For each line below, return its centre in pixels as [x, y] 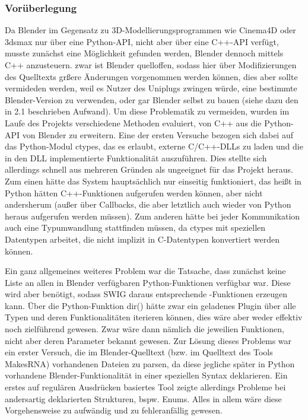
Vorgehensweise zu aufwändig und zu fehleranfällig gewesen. [114, 410]
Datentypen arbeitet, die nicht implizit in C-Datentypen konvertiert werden [142, 239]
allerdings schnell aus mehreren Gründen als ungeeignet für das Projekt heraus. [149, 169]
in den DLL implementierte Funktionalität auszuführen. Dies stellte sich [136, 157]
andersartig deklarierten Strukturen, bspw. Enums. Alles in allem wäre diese [143, 398]
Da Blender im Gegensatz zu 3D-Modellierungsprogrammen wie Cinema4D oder [150, 30]
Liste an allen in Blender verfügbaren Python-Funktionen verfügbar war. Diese [148, 282]
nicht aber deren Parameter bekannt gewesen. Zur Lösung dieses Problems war [148, 340]
